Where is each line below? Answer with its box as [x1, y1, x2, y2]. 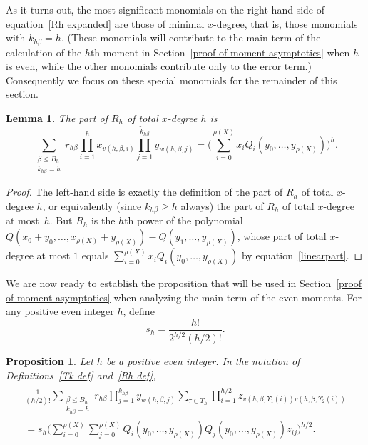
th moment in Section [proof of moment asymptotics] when [90, 44, 350, 59]
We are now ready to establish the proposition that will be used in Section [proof [6, 276, 362, 291]
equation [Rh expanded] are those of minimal [6, 16, 205, 31]
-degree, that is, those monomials [213, 16, 358, 31]
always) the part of [180, 199, 264, 214]
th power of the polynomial [124, 213, 243, 228]
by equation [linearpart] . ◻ [241, 248, 363, 263]
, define [123, 304, 155, 319]
